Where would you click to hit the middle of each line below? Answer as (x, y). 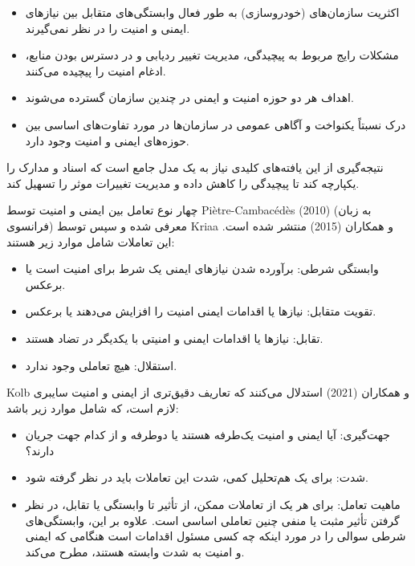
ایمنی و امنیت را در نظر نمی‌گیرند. (108, 28)
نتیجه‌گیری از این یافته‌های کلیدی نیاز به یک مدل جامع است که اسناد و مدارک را (195, 167)
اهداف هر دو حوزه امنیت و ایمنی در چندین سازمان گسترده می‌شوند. (189, 98)
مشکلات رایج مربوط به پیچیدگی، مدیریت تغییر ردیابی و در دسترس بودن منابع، (212, 55)
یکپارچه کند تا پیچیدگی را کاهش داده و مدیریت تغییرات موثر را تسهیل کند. (183, 183)
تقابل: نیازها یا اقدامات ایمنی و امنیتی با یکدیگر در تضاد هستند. (174, 338)
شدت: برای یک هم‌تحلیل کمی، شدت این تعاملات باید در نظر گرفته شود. (197, 477)
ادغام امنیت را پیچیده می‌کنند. (96, 70)
